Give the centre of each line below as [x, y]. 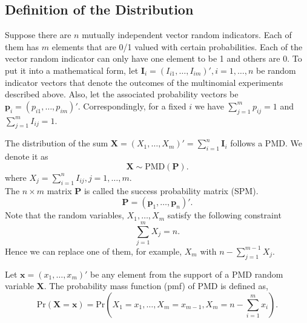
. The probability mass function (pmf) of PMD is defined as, [156, 286]
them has [22, 46]
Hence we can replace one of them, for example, [94, 251]
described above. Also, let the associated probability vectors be [122, 94]
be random [276, 70]
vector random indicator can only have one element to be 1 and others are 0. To [153, 58]
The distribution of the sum [57, 143]
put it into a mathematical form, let [72, 70]
